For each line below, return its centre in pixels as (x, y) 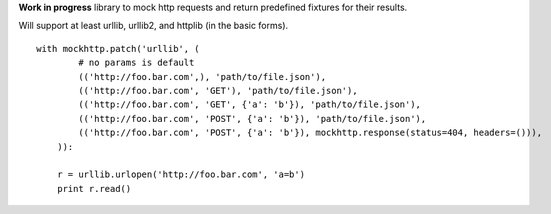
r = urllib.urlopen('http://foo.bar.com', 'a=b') (180, 174)
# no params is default (136, 63)
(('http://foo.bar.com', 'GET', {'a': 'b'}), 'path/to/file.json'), (250, 104)
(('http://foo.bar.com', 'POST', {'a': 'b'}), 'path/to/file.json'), (252, 118)
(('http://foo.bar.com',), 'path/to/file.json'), (202, 76)
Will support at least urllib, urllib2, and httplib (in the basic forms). (153, 26)
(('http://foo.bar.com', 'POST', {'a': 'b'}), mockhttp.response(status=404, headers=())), (310, 133)
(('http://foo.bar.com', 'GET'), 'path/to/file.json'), (218, 90)
